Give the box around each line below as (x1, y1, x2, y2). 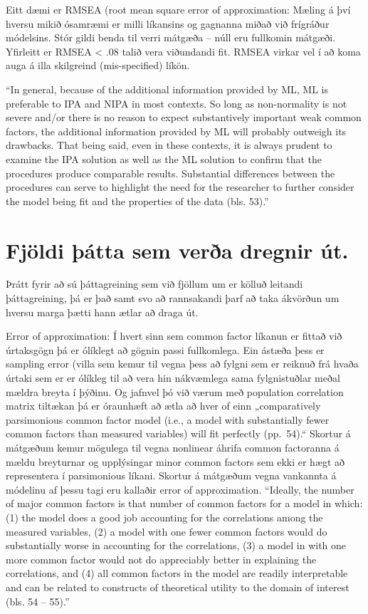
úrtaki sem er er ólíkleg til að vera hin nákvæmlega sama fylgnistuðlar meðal (6, 370, 340, 385)
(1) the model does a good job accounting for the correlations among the (6, 509, 323, 524)
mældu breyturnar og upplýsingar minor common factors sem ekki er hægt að (6, 454, 345, 469)
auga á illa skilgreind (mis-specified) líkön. (6, 58, 190, 73)
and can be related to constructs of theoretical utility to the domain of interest (6, 579, 349, 594)
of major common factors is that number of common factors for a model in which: (6, 496, 363, 511)
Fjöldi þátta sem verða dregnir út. (6, 235, 349, 264)
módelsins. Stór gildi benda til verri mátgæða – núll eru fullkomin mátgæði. (6, 30, 336, 45)
